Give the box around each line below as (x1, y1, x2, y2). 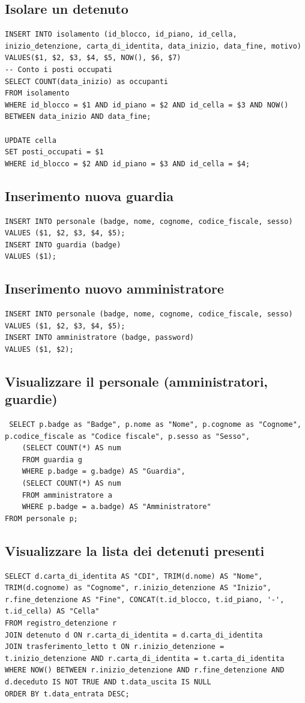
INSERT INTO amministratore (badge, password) (5, 333, 194, 342)
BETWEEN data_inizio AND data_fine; (5, 112, 151, 121)
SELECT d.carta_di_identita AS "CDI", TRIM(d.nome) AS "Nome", (5, 572, 263, 581)
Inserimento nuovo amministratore (5, 279, 224, 298)
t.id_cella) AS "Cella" (5, 607, 100, 616)
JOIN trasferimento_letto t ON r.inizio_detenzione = (5, 642, 225, 651)
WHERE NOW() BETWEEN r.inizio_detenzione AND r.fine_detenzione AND (5, 666, 285, 675)
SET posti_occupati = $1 (5, 148, 104, 157)
